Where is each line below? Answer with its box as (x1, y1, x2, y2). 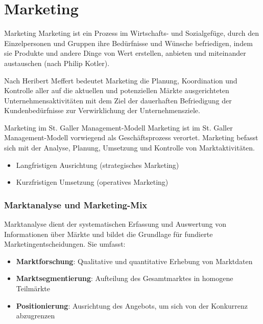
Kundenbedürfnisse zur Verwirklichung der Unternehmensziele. (4, 105, 200, 116)
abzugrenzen (16, 310, 55, 321)
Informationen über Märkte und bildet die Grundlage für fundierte (4, 228, 213, 239)
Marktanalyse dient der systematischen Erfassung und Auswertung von (4, 219, 226, 229)
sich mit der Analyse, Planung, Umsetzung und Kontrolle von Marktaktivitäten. (4, 142, 255, 153)
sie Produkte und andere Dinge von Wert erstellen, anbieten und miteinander (4, 48, 246, 58)
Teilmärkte (16, 283, 50, 294)
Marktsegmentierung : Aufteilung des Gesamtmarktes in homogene (16, 273, 233, 284)
